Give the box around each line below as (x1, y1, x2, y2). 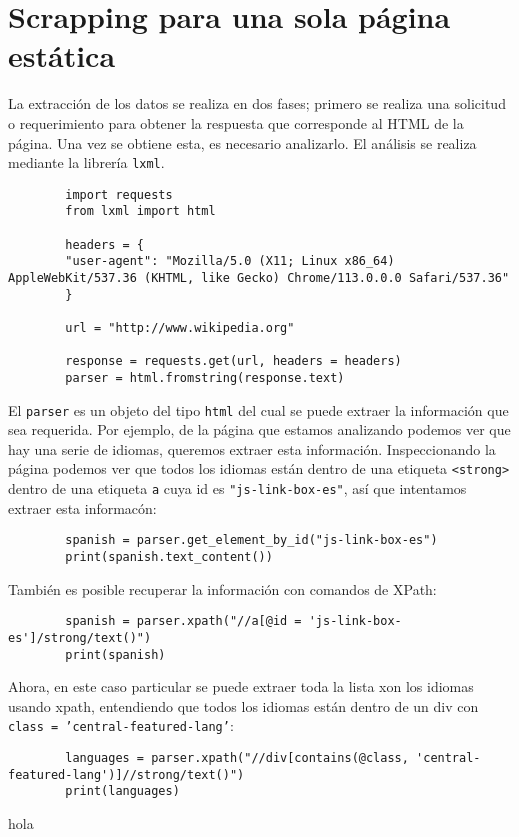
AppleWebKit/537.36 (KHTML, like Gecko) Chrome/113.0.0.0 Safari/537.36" (8, 271, 510, 286)
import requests (65, 187, 173, 202)
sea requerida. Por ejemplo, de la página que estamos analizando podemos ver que (8, 419, 511, 440)
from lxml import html (65, 204, 216, 219)
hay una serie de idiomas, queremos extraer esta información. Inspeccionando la (8, 438, 496, 459)
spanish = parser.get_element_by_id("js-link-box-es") (65, 533, 438, 548)
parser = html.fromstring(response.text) (65, 370, 345, 385)
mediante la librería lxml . (8, 152, 165, 173)
